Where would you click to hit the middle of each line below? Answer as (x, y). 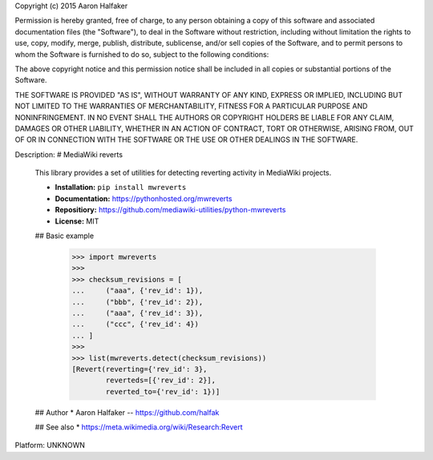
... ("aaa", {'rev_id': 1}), (138, 291)
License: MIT (77, 221)
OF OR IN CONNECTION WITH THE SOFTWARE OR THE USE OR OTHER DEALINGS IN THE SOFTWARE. (186, 139)
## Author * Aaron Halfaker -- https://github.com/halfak (127, 412)
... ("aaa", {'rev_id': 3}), (138, 313)
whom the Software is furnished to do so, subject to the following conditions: (142, 54)
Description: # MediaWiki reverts (69, 154)
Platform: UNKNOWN (50, 446)
